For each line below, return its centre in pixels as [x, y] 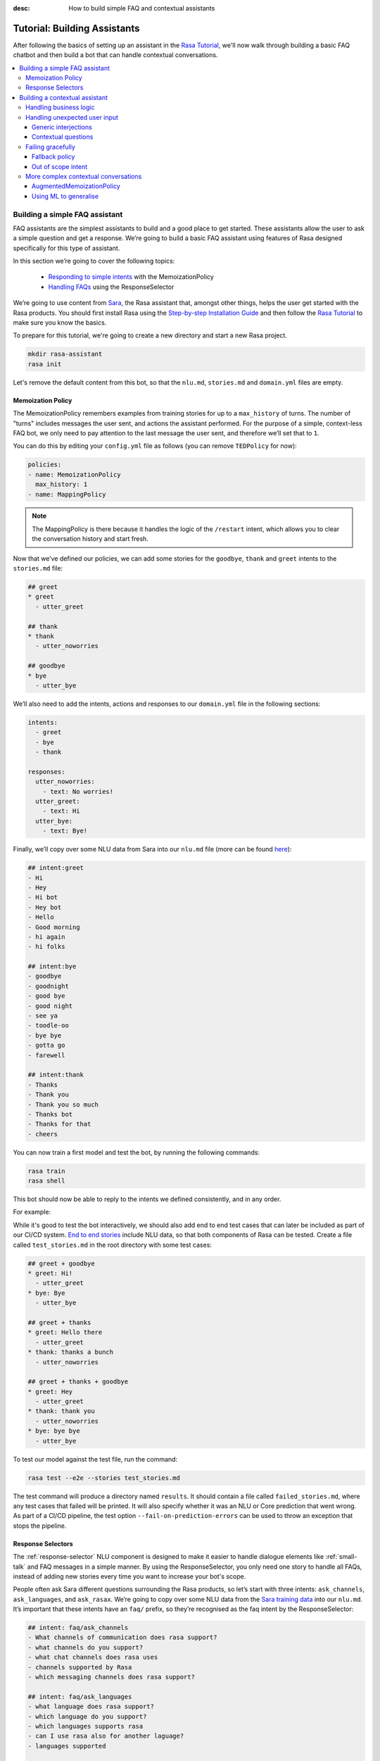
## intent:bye [52, 966]
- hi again [46, 936]
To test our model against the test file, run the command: [95, 1459]
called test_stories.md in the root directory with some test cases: [113, 1245]
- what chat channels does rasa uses [93, 1657]
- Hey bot [45, 907]
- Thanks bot [50, 1114]
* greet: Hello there [65, 1332]
